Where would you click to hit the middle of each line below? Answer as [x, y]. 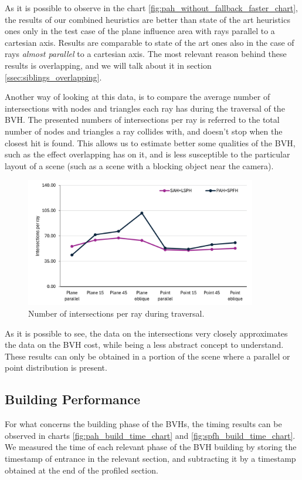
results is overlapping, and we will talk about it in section [108, 65]
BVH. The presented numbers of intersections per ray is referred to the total [142, 120]
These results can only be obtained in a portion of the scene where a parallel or [147, 356]
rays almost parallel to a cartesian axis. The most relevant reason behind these [146, 54]
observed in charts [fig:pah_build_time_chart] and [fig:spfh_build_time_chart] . [150, 435]
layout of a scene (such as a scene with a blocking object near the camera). [139, 165]
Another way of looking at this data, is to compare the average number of [138, 97]
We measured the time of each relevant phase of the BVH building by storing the [151, 447]
